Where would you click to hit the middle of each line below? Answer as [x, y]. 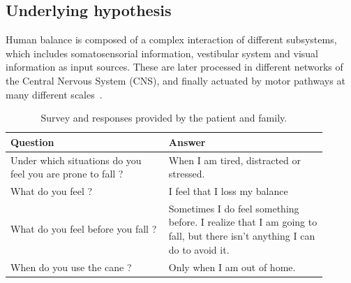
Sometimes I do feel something [234, 208]
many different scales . [54, 94]
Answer [187, 141]
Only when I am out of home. [232, 267]
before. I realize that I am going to [243, 222]
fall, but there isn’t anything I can [242, 236]
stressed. [187, 174]
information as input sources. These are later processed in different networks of [174, 67]
